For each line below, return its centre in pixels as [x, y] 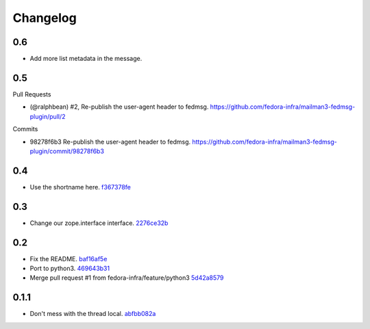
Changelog [45, 18]
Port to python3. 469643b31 [70, 268]
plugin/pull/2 [48, 116]
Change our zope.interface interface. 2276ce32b [99, 223]
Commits [25, 129]
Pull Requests [32, 94]
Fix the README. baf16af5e [69, 259]
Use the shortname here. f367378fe [81, 187]
